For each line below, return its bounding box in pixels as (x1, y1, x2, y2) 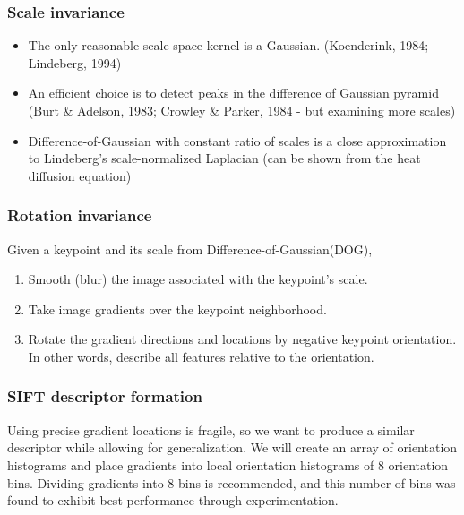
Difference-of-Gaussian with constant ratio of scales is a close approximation (28, 131, 447, 150)
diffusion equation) (28, 166, 132, 185)
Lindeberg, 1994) (28, 53, 122, 72)
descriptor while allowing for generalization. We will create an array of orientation (7, 438, 458, 457)
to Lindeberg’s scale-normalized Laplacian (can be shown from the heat (28, 149, 421, 167)
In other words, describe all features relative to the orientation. (28, 347, 374, 365)
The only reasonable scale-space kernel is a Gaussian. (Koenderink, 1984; (28, 36, 429, 55)
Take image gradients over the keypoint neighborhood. (28, 299, 327, 318)
